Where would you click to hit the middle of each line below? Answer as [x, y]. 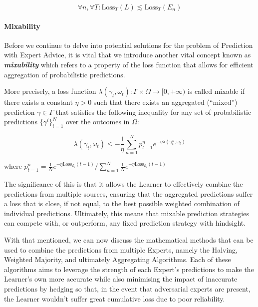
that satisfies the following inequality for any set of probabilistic [153, 112]
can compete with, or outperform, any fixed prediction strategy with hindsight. [125, 223]
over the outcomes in [98, 122]
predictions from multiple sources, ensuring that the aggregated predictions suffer [129, 193]
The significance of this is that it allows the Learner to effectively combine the [124, 184]
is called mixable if [216, 91]
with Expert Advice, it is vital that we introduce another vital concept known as [128, 55]
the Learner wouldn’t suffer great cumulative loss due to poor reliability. [115, 298]
